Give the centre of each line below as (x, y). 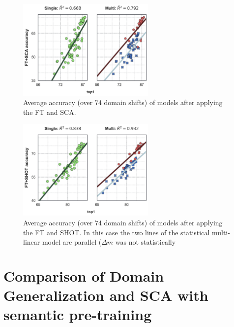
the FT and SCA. (50, 112)
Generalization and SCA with (106, 295)
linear (32, 242)
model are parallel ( (72, 242)
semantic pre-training (78, 314)
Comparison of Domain (84, 275)
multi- (221, 232)
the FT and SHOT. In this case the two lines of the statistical (117, 232)
